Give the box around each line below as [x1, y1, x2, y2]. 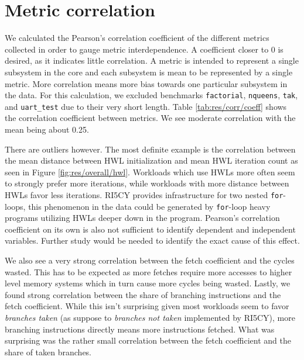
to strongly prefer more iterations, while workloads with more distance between [5, 177, 289, 189]
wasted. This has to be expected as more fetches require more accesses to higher [5, 265, 292, 278]
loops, [5, 200, 26, 212]
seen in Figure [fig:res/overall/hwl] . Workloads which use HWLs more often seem [5, 165, 295, 178]
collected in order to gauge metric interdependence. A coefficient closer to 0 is [5, 43, 283, 55]
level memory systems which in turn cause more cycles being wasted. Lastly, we [5, 277, 291, 289]
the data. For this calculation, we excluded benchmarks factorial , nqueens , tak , [5, 89, 298, 101]
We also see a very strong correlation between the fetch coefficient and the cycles [5, 254, 295, 266]
